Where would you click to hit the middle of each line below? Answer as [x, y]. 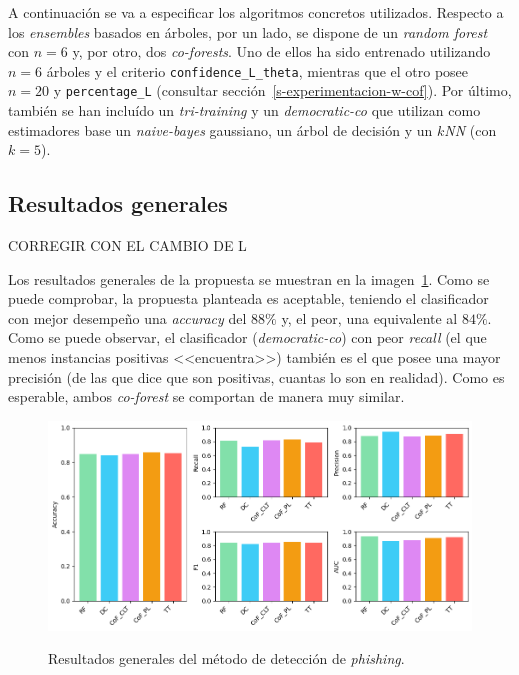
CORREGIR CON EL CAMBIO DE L [127, 245]
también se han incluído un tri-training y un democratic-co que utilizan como [244, 110]
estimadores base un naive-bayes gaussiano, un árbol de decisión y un [220, 129]
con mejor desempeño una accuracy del [127, 317]
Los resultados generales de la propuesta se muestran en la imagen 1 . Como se [249, 278]
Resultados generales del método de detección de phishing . [226, 658]
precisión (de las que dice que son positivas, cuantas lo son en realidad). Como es [256, 376]
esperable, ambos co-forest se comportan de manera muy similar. [206, 396]
